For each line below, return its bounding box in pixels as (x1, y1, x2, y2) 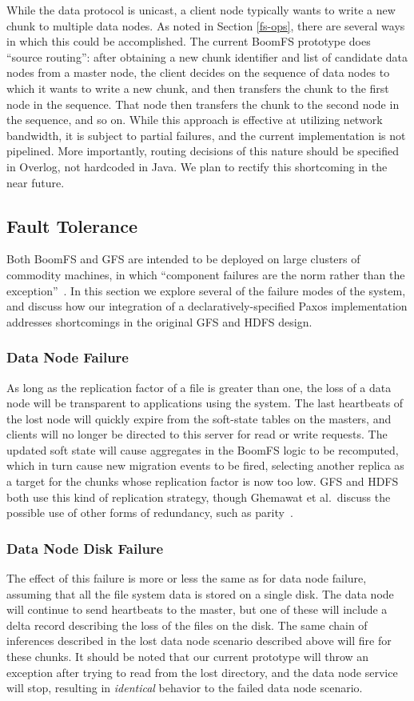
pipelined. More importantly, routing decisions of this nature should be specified (6, 142, 400, 159)
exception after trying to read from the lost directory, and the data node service (6, 663, 398, 680)
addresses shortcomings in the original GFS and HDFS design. (6, 313, 312, 330)
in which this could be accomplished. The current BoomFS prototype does (6, 33, 371, 50)
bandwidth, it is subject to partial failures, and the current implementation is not (6, 126, 406, 143)
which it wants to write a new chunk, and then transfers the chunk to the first (6, 79, 389, 96)
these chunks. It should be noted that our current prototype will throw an (6, 648, 369, 665)
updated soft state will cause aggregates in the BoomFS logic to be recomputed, (6, 441, 399, 458)
